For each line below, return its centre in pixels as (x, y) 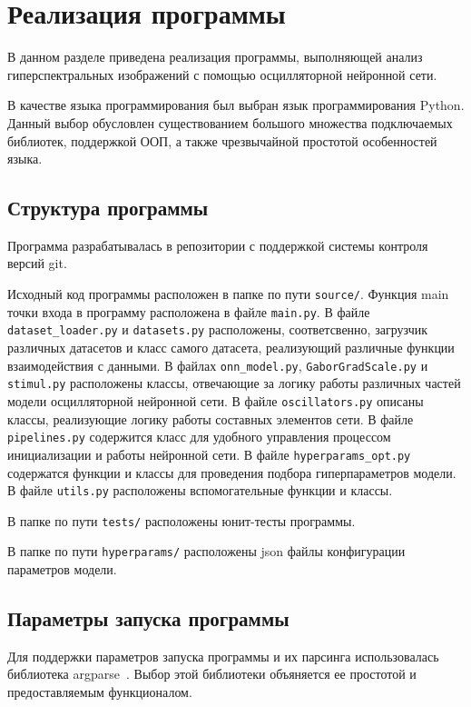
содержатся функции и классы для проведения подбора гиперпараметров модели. (232, 472)
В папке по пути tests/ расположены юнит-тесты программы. (182, 520)
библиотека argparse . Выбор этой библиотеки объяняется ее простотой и (212, 674)
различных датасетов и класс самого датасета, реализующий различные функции (231, 348)
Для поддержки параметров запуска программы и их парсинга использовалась (223, 656)
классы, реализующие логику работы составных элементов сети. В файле (211, 418)
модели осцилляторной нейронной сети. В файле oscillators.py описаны (216, 400)
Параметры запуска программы (148, 618)
